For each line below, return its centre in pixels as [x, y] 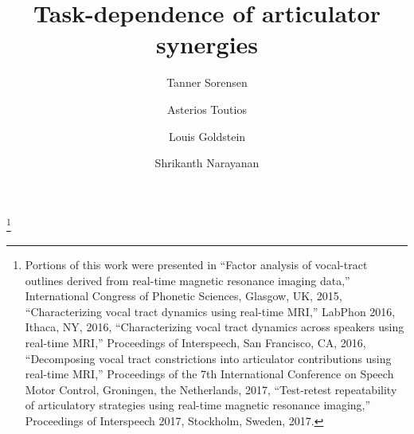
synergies [207, 44]
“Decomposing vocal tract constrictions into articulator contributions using [208, 358]
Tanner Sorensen [207, 82]
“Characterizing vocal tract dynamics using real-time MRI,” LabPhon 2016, [210, 311]
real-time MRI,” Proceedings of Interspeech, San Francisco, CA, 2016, [195, 342]
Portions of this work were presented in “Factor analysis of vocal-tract [196, 264]
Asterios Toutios [207, 109]
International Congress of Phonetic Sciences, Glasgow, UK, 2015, [184, 296]
